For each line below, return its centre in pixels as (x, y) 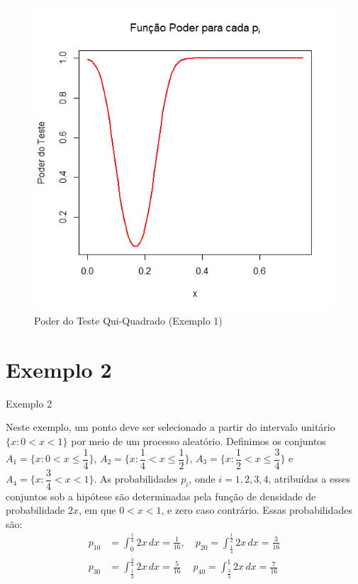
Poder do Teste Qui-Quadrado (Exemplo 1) (128, 321)
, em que (97, 510)
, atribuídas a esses (309, 479)
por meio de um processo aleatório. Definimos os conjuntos (198, 440)
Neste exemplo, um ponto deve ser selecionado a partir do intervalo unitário (170, 427)
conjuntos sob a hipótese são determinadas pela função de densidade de (161, 496)
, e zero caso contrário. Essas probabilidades (257, 510)
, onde (202, 479)
